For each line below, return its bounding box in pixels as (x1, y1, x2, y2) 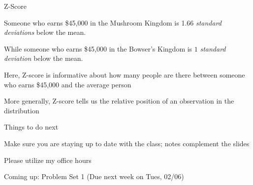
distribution (4, 105, 39, 115)
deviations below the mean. (4, 27, 86, 37)
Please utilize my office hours (4, 155, 92, 165)
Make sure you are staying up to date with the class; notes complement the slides (4, 138, 250, 148)
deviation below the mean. (4, 53, 83, 63)
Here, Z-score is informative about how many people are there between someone (4, 69, 245, 79)
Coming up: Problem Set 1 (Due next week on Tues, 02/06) (4, 171, 184, 182)
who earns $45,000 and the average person (4, 79, 131, 89)
